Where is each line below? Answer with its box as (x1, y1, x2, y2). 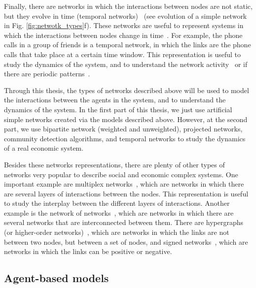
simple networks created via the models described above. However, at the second (4, 114, 248, 124)
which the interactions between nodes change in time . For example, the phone (4, 30, 243, 40)
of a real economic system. (4, 143, 84, 153)
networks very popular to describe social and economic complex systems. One (4, 169, 238, 179)
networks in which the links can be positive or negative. (4, 246, 172, 256)
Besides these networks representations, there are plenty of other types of (4, 159, 225, 169)
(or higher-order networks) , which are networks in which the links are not (4, 227, 229, 237)
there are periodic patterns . (4, 68, 90, 79)
